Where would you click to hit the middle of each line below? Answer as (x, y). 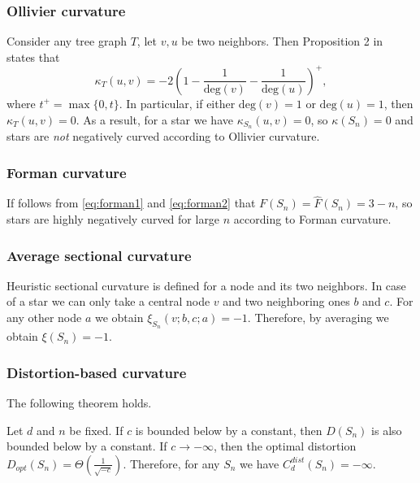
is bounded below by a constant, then (229, 430)
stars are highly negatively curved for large (113, 218)
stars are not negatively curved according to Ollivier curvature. (163, 136)
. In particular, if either (177, 103)
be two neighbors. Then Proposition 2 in (282, 41)
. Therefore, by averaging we (318, 317)
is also (387, 430)
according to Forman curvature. (312, 218)
